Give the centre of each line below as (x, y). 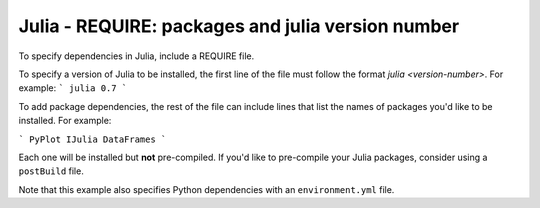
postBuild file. (51, 171)
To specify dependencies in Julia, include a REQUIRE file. (136, 56)
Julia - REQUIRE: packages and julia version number (239, 26)
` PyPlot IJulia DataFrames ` (92, 139)
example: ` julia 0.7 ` (73, 88)
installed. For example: (65, 121)
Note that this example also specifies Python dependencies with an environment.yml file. (206, 189)
